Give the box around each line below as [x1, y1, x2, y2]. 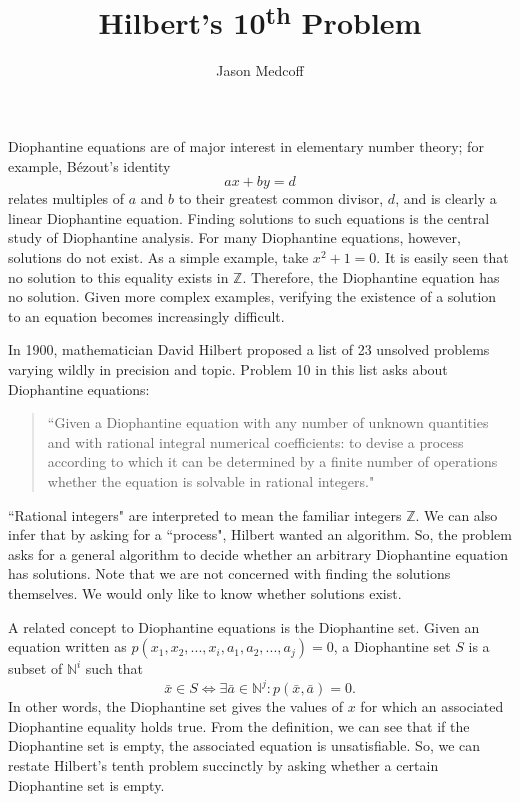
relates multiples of [8, 188, 125, 209]
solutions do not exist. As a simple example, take [8, 247, 309, 268]
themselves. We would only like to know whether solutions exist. [8, 582, 402, 603]
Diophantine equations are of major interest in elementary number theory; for [8, 136, 484, 157]
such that [85, 658, 144, 679]
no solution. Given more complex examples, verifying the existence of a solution [8, 286, 497, 307]
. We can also [415, 504, 498, 525]
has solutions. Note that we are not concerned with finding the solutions [8, 563, 451, 584]
